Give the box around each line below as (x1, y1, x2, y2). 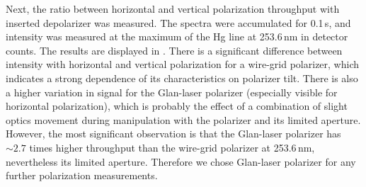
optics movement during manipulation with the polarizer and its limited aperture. (6, 112, 361, 127)
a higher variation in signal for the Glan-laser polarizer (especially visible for (6, 84, 338, 99)
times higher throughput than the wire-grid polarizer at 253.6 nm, (29, 140, 315, 154)
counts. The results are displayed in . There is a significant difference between (6, 42, 343, 57)
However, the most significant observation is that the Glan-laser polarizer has (6, 126, 341, 141)
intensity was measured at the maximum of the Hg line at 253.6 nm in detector (6, 29, 348, 44)
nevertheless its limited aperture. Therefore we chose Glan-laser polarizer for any (6, 154, 356, 169)
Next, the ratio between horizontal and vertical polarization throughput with (6, 1, 340, 16)
